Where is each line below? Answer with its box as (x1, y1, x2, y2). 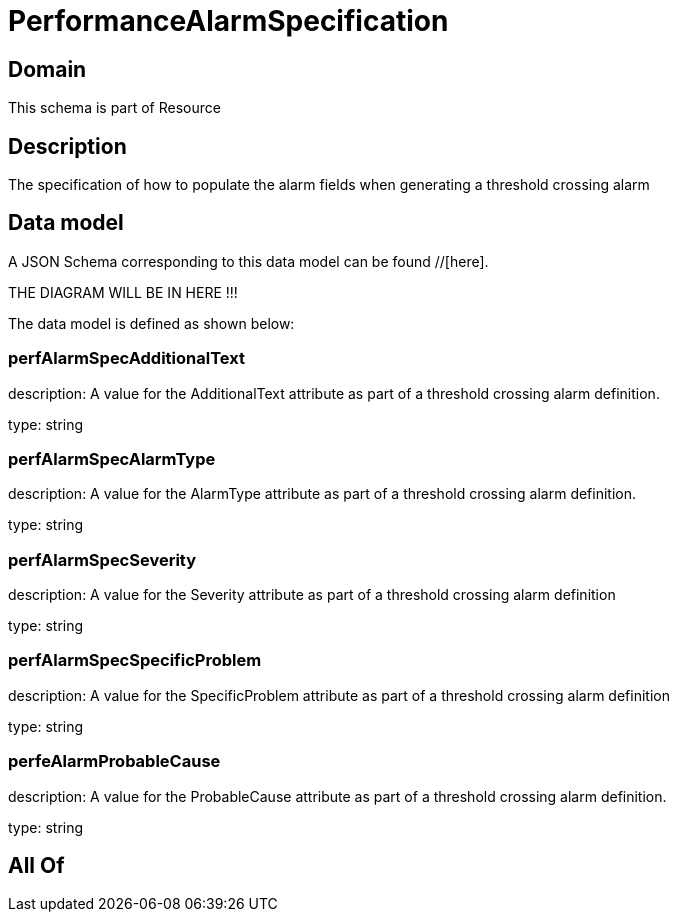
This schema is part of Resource (8, 99, 221, 117)
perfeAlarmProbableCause (8, 751, 221, 772)
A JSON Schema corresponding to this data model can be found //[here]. (8, 252, 489, 270)
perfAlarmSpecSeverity (8, 549, 197, 570)
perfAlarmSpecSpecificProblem (8, 650, 262, 671)
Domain (8, 56, 87, 82)
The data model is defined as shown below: (8, 314, 295, 332)
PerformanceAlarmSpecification (8, 4, 449, 38)
